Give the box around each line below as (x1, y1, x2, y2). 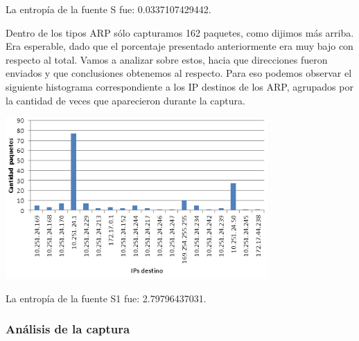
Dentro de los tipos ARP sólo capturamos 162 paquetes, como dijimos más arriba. (6, 25, 354, 39)
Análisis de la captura (6, 320, 130, 338)
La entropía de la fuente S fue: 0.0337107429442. (6, 2, 211, 16)
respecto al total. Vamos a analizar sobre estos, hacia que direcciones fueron (6, 52, 328, 66)
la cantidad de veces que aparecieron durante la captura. (6, 93, 245, 107)
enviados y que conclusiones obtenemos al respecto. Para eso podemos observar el (6, 66, 352, 80)
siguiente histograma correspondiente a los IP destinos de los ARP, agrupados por (6, 79, 353, 93)
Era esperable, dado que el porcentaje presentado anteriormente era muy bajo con (6, 39, 353, 53)
